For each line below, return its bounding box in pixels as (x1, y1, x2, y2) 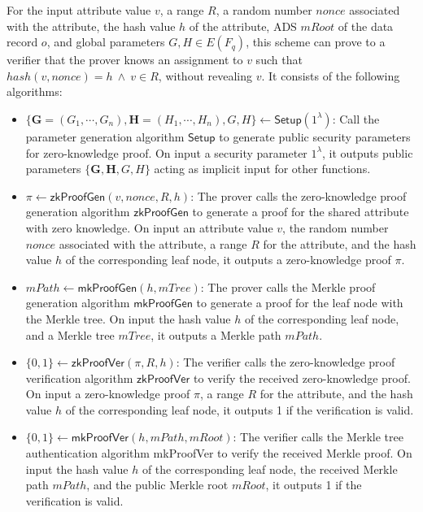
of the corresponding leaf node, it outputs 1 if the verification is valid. (65, 401, 414, 418)
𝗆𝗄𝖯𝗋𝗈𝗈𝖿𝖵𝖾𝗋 (71, 432, 129, 445)
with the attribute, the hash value (7, 17, 176, 34)
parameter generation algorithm (25, 128, 185, 145)
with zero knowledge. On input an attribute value (25, 219, 273, 236)
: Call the (332, 110, 380, 127)
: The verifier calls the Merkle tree (233, 428, 403, 445)
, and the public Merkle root (86, 476, 229, 493)
